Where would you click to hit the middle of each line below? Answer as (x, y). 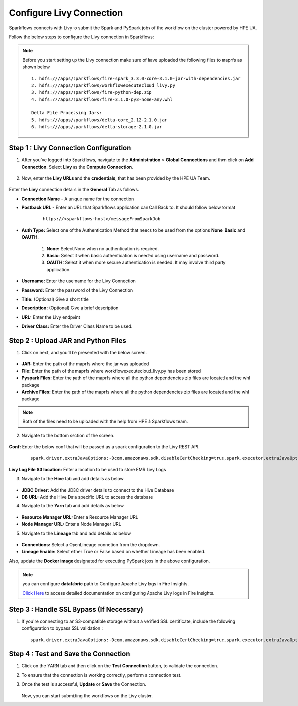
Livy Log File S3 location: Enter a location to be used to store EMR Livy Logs (88, 469)
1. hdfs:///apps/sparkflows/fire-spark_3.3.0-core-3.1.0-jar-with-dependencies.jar (136, 78)
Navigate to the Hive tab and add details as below (73, 479)
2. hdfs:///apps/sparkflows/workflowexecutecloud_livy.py (104, 85)
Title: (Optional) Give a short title (55, 299)
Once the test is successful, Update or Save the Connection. (84, 684)
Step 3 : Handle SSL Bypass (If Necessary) (76, 609)
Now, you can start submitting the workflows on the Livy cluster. (87, 695)
